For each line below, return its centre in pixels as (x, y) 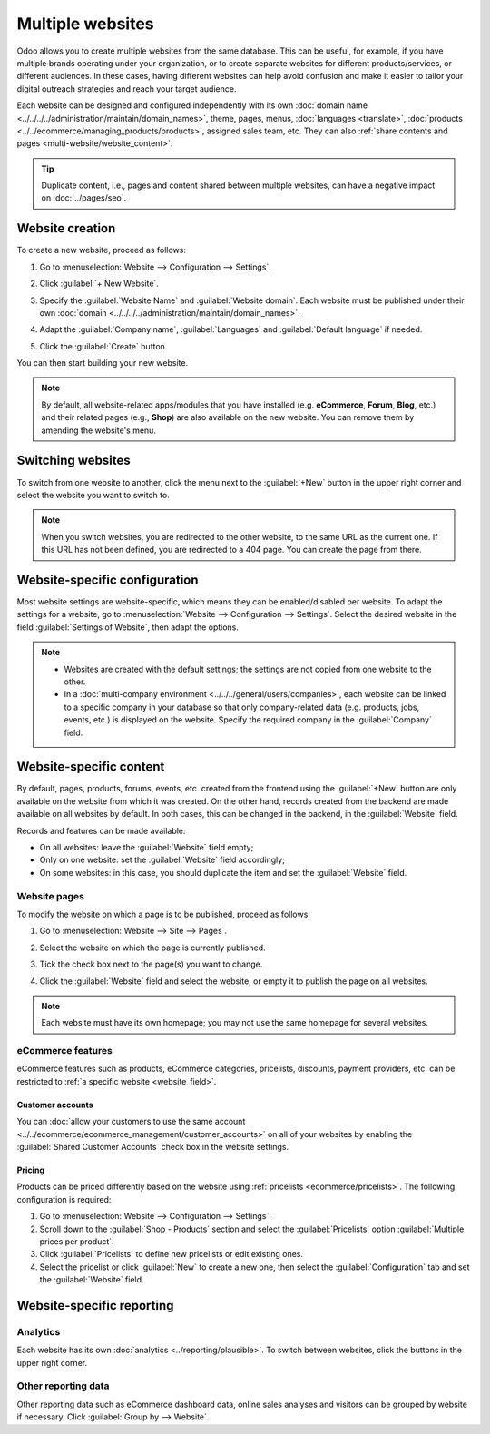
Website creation (66, 228)
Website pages (51, 896)
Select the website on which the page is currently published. (153, 948)
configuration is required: (64, 1199)
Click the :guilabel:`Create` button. (103, 346)
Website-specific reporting (95, 1306)
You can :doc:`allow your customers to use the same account (131, 1122)
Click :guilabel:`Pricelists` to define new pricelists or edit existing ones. (171, 1254)
